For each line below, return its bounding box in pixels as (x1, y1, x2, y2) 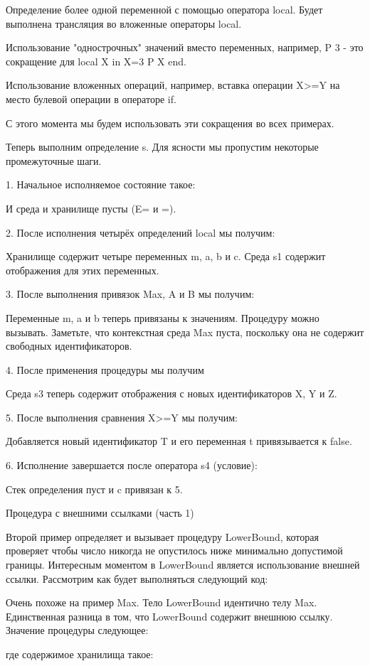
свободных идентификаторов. (6, 338, 132, 353)
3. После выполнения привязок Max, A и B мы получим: (6, 286, 255, 301)
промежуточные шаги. (6, 153, 102, 168)
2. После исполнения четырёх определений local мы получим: (6, 225, 275, 240)
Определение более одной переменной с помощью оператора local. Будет (6, 2, 323, 16)
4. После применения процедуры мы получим (6, 362, 204, 377)
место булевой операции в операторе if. (6, 91, 176, 106)
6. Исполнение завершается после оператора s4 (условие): (6, 458, 258, 473)
